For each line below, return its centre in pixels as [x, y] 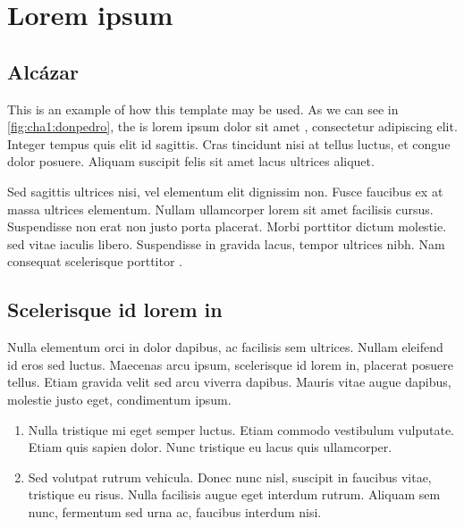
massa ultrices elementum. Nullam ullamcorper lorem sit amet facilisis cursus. [220, 209]
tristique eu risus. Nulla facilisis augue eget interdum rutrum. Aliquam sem [234, 494]
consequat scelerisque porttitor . [95, 261]
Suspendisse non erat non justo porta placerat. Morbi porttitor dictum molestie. [227, 226]
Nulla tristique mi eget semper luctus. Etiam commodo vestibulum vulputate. [241, 429]
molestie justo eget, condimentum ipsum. [119, 399]
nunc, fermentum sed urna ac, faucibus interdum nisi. [175, 511]
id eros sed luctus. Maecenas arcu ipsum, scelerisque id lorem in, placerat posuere [230, 364]
